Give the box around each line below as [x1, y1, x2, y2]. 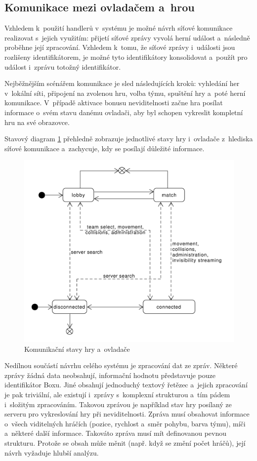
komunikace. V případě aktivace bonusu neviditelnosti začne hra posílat [4, 97, 223, 108]
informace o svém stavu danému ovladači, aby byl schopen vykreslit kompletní [4, 107, 243, 117]
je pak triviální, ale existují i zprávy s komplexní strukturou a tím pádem [4, 389, 230, 399]
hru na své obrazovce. [4, 117, 70, 127]
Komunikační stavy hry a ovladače [24, 343, 130, 354]
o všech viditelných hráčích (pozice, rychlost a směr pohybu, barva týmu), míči [4, 418, 246, 428]
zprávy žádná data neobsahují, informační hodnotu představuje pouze [4, 370, 215, 380]
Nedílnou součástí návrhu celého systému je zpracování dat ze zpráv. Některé [4, 360, 238, 371]
